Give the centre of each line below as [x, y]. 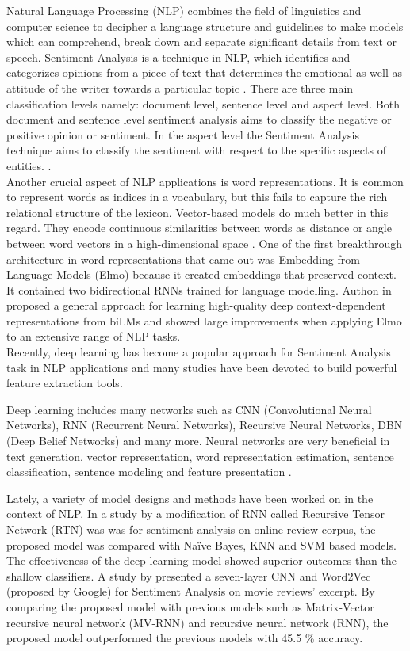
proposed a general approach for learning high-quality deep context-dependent [196, 305]
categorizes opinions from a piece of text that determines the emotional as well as [204, 72]
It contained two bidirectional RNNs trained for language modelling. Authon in [199, 289]
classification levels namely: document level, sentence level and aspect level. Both [203, 103]
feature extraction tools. [65, 383]
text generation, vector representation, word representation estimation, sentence [200, 456]
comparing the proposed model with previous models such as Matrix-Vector [190, 606]
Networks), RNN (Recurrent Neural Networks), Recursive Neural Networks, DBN [205, 425]
